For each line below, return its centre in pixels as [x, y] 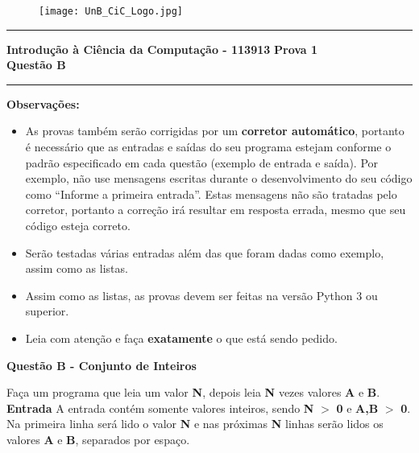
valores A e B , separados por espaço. [98, 439]
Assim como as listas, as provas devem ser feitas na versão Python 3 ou [201, 295]
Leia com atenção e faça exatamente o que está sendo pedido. [181, 338]
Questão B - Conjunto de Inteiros [102, 365]
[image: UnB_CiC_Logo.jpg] [111, 11]
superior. [47, 311]
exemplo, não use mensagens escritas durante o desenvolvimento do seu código [219, 178]
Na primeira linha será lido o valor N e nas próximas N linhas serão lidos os [195, 424]
